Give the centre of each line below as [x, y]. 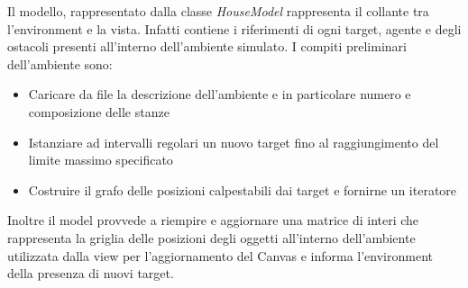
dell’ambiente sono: [60, 63]
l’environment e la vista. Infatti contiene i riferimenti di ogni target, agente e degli [234, 28]
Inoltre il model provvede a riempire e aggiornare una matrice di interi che [213, 220]
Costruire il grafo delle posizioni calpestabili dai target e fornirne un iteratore [243, 189]
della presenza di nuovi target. [91, 273]
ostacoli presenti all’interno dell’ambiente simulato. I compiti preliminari [207, 46]
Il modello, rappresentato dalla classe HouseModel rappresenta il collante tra [218, 11]
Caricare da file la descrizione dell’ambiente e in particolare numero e [220, 94]
